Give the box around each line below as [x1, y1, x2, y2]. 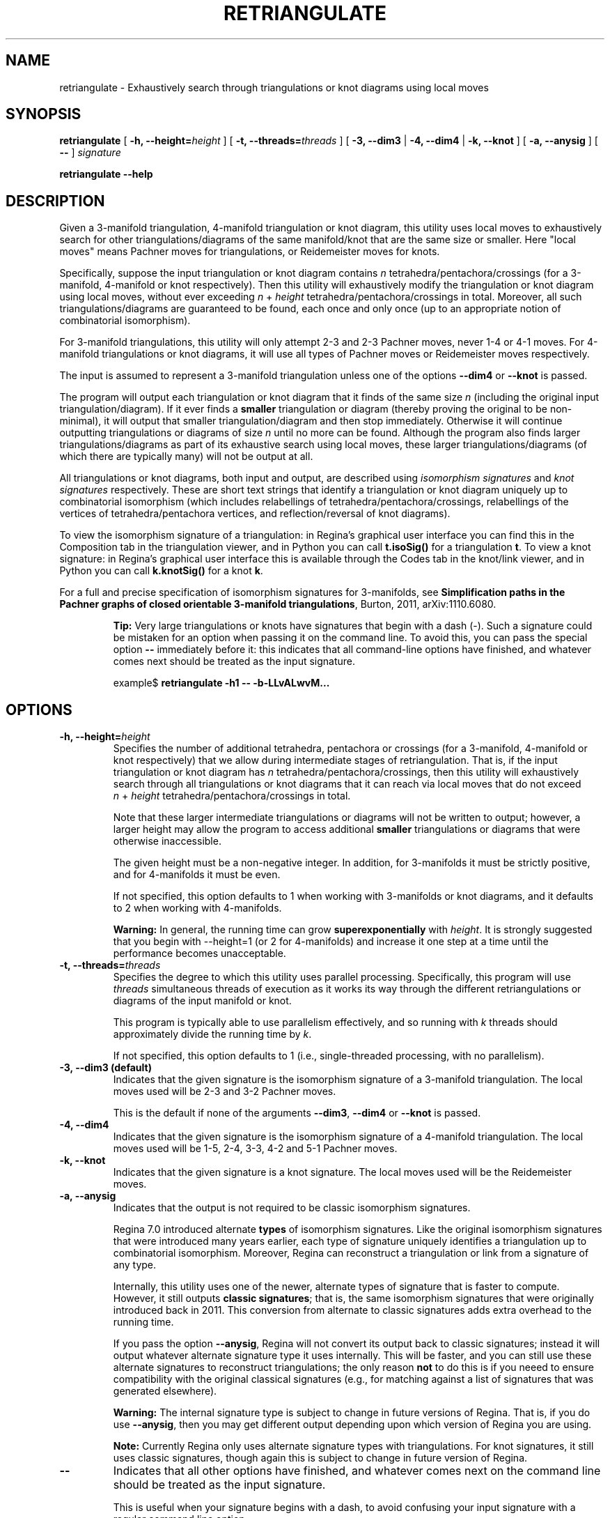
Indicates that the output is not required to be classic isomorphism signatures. [113, 1202, 471, 1214]
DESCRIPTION [6, 192, 105, 210]
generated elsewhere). [113, 1385, 217, 1397]
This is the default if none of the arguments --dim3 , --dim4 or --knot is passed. [113, 1107, 481, 1119]
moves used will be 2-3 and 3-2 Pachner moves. [113, 1085, 336, 1098]
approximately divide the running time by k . [113, 1028, 312, 1041]
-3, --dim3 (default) [59, 1061, 152, 1074]
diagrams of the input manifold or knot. [113, 995, 292, 1007]
